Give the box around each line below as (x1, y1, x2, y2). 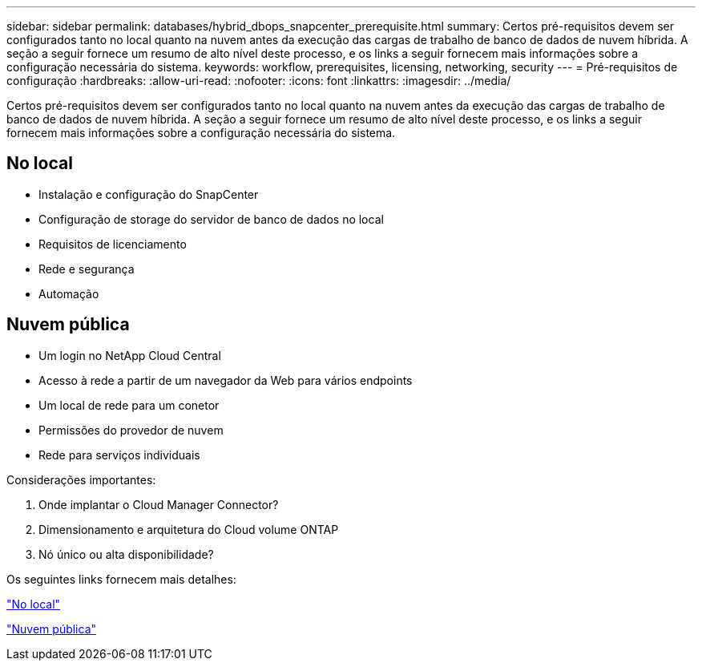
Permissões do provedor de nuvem (38, 422, 224, 437)
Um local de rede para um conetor (38, 398, 220, 412)
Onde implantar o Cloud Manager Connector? (38, 497, 279, 511)
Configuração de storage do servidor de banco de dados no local (38, 212, 384, 226)
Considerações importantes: (6, 472, 156, 487)
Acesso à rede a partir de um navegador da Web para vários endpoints (38, 373, 413, 387)
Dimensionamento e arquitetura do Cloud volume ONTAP (38, 522, 339, 536)
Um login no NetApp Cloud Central (38, 348, 221, 362)
